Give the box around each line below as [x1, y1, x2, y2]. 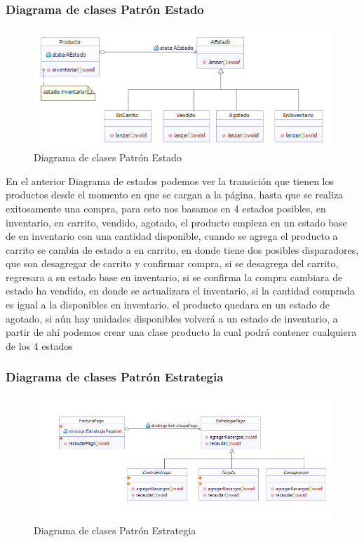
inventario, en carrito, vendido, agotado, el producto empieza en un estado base [6, 215, 347, 229]
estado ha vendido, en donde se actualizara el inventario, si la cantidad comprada [6, 283, 355, 298]
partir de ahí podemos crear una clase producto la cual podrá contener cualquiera [6, 325, 357, 339]
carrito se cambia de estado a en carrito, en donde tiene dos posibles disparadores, [6, 242, 359, 257]
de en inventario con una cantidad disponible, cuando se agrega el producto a [6, 229, 338, 243]
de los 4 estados [6, 338, 73, 353]
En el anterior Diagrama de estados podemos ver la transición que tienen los [6, 173, 335, 188]
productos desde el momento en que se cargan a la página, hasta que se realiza [6, 187, 344, 202]
